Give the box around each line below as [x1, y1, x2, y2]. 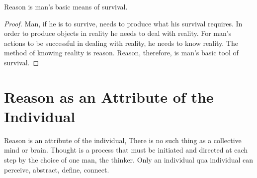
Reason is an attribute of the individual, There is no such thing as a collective [4, 135, 242, 145]
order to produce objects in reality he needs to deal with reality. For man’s [4, 28, 232, 38]
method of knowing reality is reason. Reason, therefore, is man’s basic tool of [4, 47, 239, 58]
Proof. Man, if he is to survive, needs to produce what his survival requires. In [4, 18, 243, 28]
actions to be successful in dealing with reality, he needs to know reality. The [4, 37, 239, 48]
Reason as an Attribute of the [4, 86, 214, 107]
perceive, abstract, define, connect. [4, 164, 109, 175]
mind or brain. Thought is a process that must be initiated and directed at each [4, 145, 248, 155]
